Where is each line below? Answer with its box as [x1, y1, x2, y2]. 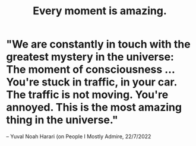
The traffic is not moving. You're [6, 88, 169, 101]
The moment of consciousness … [6, 63, 175, 77]
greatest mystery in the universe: [6, 50, 174, 64]
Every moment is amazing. [32, 4, 167, 18]
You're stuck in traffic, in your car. [6, 75, 177, 89]
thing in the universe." [6, 113, 119, 127]
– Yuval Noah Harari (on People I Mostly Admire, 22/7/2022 [6, 132, 151, 140]
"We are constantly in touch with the [6, 37, 191, 51]
